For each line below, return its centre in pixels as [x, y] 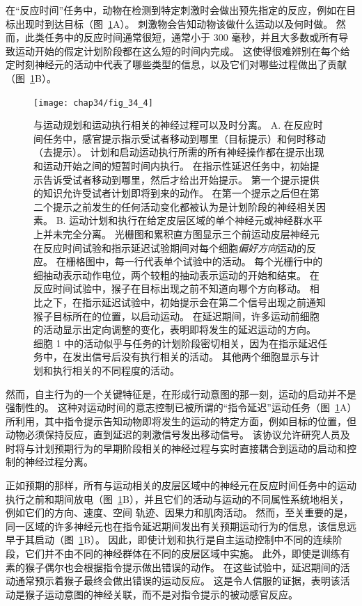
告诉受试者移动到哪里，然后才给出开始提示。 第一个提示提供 [181, 179]
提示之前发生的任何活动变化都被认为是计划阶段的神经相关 [184, 206]
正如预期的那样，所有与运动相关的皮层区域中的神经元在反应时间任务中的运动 [181, 485]
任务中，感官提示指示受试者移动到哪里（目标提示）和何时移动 [184, 138]
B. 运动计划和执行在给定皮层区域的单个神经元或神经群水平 [189, 220]
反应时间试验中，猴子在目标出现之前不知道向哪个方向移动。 [170, 288]
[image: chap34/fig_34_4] [93, 103]
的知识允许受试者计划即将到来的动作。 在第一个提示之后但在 [172, 193]
